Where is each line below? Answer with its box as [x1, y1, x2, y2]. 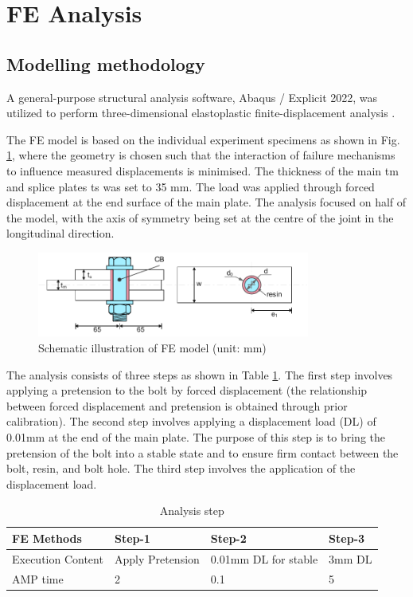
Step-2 [210, 529, 247, 546]
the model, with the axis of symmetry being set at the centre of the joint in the [6, 209, 394, 226]
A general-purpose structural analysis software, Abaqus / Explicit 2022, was [6, 88, 378, 105]
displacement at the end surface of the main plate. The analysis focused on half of [6, 194, 407, 210]
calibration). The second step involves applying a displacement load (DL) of [6, 413, 376, 430]
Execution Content [12, 550, 103, 567]
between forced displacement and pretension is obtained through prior [6, 397, 348, 414]
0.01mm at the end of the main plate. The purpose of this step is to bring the [6, 428, 385, 445]
